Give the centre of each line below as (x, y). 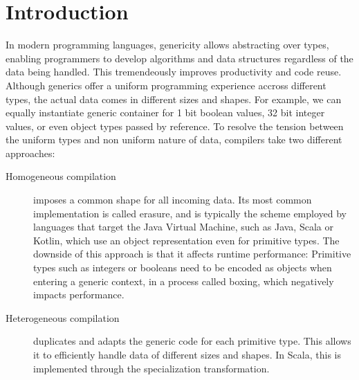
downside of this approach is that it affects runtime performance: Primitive (192, 254)
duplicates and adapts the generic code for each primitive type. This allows (192, 341)
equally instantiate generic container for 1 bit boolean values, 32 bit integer (165, 112)
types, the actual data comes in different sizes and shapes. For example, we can (174, 99)
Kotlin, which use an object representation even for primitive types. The (186, 240)
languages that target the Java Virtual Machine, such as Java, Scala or (183, 227)
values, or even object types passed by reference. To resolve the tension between (175, 126)
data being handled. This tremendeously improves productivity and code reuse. (174, 72)
